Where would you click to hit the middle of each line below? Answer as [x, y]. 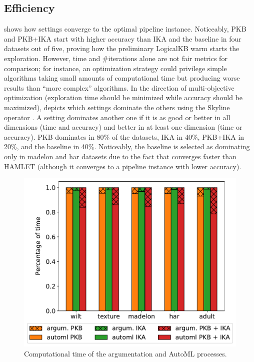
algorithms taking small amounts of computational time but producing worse [122, 78]
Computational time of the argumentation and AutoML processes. [125, 354]
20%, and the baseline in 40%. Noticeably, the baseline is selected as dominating [127, 146]
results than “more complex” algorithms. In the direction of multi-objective [119, 87]
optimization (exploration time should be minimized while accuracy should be [123, 97]
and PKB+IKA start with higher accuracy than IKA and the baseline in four [123, 38]
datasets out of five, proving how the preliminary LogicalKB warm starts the [122, 48]
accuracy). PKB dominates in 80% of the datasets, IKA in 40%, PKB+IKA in [124, 136]
